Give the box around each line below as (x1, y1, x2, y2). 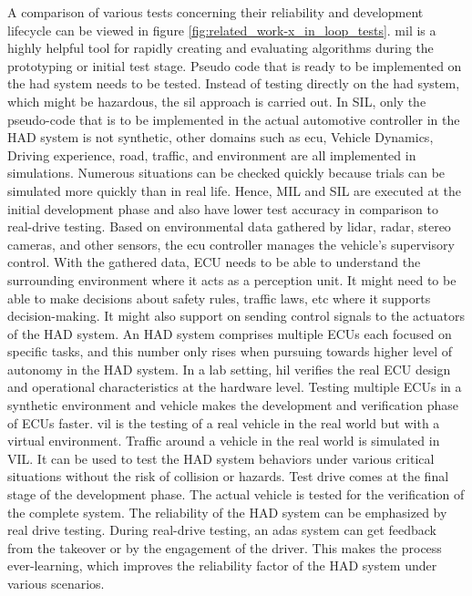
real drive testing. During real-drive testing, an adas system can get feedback (7, 520, 436, 539)
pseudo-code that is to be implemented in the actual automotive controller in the (7, 109, 460, 128)
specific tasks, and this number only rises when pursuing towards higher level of (7, 342, 453, 361)
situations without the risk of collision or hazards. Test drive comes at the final (7, 467, 449, 486)
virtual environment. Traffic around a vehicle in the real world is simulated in (7, 431, 440, 450)
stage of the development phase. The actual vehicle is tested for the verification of (7, 485, 465, 504)
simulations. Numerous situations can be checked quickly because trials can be (7, 163, 446, 182)
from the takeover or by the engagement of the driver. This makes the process (7, 538, 442, 557)
